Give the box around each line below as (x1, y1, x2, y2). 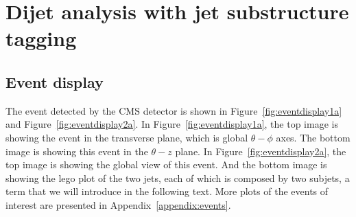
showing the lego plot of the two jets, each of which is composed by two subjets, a (5, 170, 350, 185)
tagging (5, 24, 77, 52)
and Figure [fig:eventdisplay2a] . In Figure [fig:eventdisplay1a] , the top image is (5, 117, 338, 131)
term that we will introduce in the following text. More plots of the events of (5, 184, 329, 198)
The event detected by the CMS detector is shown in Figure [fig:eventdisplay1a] (5, 103, 342, 117)
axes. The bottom (276, 130, 351, 144)
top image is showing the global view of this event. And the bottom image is (5, 157, 327, 172)
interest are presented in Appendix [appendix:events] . (5, 197, 231, 212)
